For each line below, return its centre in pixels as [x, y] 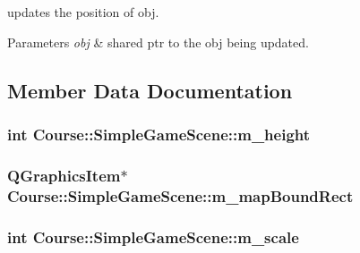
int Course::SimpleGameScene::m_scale [153, 236]
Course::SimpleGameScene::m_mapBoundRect [180, 195]
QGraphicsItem [64, 175]
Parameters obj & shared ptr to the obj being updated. [158, 42]
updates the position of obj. [83, 12]
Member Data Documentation [150, 90]
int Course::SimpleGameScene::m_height [159, 134]
